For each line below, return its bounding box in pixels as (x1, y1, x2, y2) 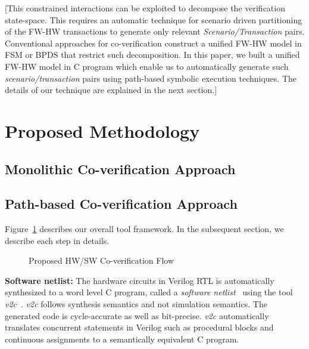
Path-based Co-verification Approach (5, 194, 238, 213)
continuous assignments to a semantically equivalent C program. (5, 332, 239, 345)
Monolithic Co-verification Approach (5, 159, 236, 178)
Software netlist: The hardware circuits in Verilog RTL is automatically (5, 274, 274, 286)
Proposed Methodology (5, 118, 200, 143)
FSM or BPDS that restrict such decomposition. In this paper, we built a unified (5, 48, 300, 61)
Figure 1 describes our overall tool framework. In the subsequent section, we (5, 223, 284, 235)
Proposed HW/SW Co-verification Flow (29, 254, 174, 267)
